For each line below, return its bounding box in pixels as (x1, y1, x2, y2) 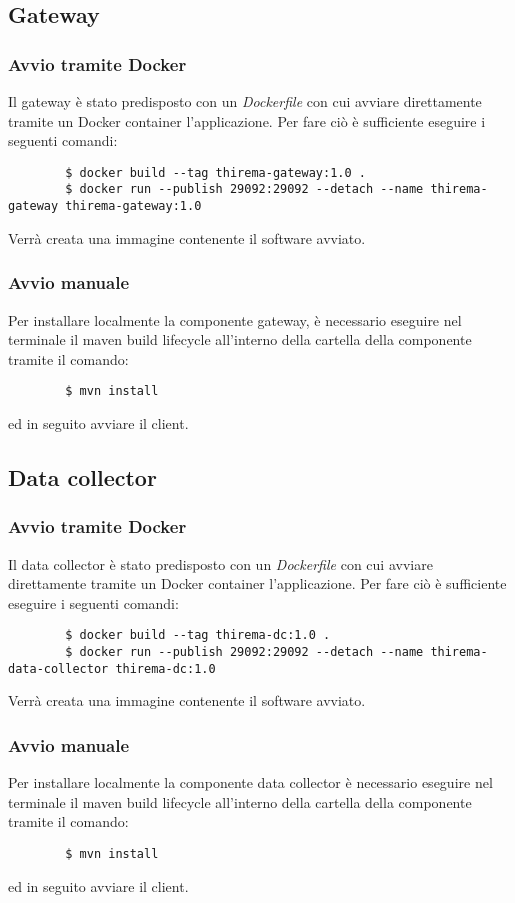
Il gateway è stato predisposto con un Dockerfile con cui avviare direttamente (8, 91, 482, 111)
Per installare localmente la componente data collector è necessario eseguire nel (8, 772, 493, 793)
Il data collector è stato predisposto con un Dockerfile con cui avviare (8, 553, 433, 574)
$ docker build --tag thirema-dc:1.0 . (65, 628, 331, 643)
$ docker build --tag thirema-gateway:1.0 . (65, 165, 366, 180)
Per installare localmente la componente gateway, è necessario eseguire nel (8, 309, 462, 330)
